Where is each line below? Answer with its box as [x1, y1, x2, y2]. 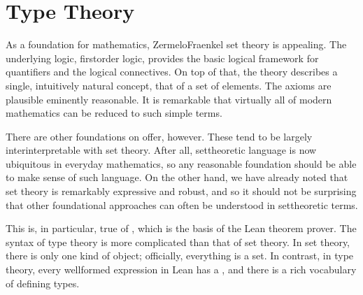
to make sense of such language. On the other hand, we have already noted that [6, 170, 348, 185]
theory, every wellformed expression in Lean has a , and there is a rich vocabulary [6, 262, 357, 277]
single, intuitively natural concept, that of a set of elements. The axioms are [6, 78, 332, 92]
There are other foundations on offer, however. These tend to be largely [6, 129, 313, 143]
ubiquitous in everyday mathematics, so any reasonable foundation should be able [6, 156, 357, 171]
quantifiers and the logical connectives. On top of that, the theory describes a [6, 64, 338, 79]
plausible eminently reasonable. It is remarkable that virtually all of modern [6, 92, 332, 106]
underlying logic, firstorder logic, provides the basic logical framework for [6, 50, 319, 65]
